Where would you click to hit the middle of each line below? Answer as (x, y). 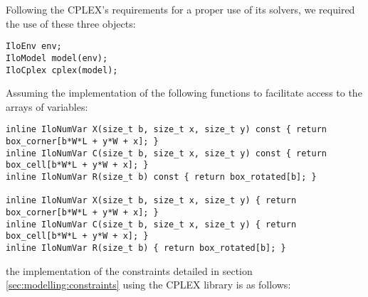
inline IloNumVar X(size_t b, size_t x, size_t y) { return (151, 201)
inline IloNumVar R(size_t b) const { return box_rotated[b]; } (161, 177)
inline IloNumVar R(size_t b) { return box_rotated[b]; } (146, 248)
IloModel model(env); (57, 58)
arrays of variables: (47, 106)
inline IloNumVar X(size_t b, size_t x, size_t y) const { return (167, 130)
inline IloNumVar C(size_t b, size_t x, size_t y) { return (151, 224)
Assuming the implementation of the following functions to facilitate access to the (184, 93)
